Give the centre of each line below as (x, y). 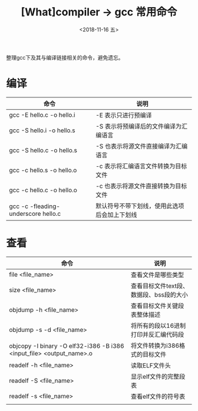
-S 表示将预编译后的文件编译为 (138, 126)
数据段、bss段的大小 (159, 294)
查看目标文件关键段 (157, 305)
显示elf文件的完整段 (158, 376)
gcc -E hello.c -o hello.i (42, 114)
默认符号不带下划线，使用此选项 (140, 206)
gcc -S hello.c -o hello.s (43, 150)
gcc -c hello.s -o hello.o (43, 170)
